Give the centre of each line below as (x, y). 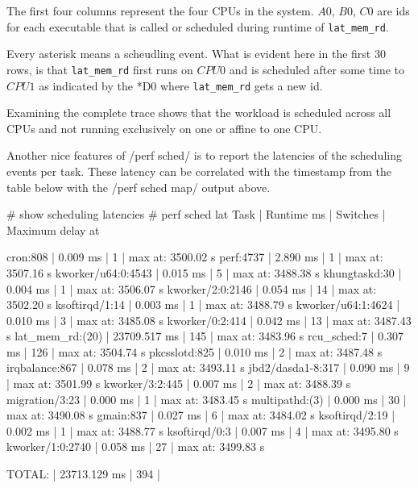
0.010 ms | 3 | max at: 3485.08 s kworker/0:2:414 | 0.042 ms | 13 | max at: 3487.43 (209, 320)
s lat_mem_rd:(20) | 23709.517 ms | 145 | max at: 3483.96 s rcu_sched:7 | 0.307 (205, 336)
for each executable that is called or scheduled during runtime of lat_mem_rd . (198, 26)
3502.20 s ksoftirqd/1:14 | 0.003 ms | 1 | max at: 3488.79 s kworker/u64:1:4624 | (203, 304)
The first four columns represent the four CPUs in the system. (160, 10)
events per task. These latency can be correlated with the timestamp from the (199, 171)
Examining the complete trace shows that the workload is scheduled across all (199, 113)
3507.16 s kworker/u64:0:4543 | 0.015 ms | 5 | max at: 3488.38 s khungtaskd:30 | (204, 272)
